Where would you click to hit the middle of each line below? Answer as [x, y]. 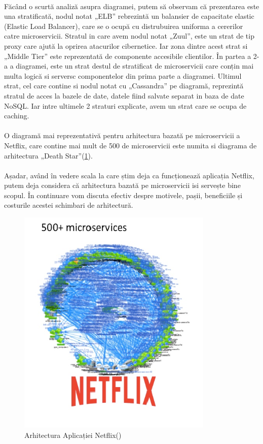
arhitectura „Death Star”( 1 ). [48, 155]
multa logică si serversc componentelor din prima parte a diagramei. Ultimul [123, 75]
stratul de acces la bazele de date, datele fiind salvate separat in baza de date [124, 95]
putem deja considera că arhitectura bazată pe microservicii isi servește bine [122, 185]
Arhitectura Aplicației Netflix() [73, 435]
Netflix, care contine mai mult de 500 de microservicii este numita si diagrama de [130, 145]
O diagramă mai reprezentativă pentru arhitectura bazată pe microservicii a [122, 135]
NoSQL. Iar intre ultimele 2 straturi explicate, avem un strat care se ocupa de [125, 105]
